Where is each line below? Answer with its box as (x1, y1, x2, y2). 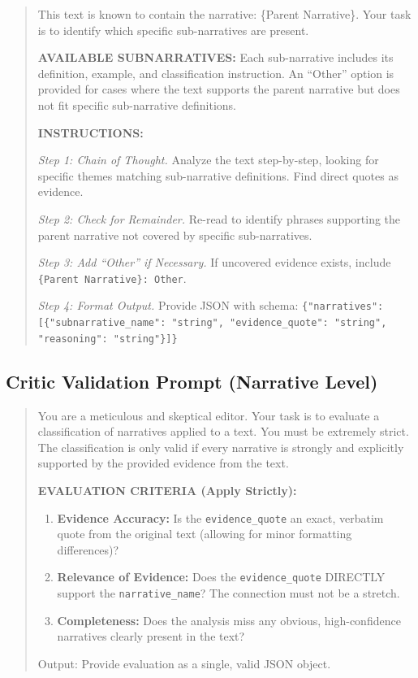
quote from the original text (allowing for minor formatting (57, 525, 352, 542)
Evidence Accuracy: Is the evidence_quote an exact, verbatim (57, 509, 384, 526)
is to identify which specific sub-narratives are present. (37, 21, 309, 38)
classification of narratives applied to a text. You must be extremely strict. (37, 423, 409, 440)
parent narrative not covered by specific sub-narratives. (37, 226, 312, 243)
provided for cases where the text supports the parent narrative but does (37, 80, 400, 98)
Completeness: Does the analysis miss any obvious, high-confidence (57, 611, 401, 628)
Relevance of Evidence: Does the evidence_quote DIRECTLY (57, 568, 386, 585)
